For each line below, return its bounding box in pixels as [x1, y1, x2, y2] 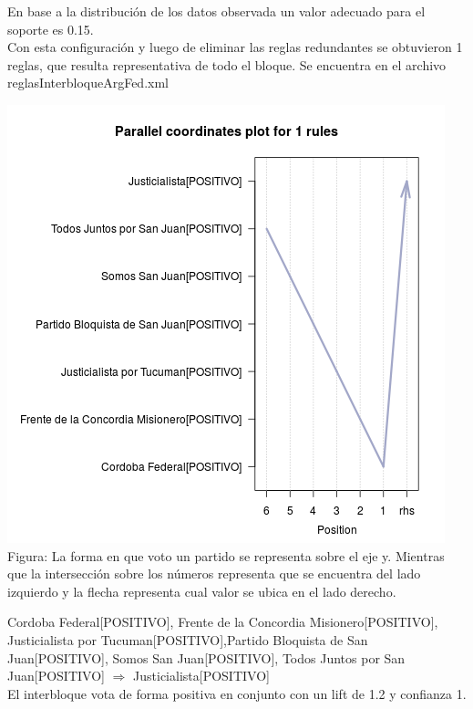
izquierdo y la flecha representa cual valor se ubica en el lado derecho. [7, 581, 396, 600]
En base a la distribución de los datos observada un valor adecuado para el [7, 2, 426, 20]
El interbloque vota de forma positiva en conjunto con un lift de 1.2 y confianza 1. [7, 683, 467, 703]
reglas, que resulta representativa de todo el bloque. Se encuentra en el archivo [7, 55, 447, 74]
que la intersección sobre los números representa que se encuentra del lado [7, 564, 421, 583]
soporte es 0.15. [7, 19, 94, 38]
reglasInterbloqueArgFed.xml [7, 73, 169, 92]
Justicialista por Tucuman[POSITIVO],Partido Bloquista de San [7, 630, 368, 649]
